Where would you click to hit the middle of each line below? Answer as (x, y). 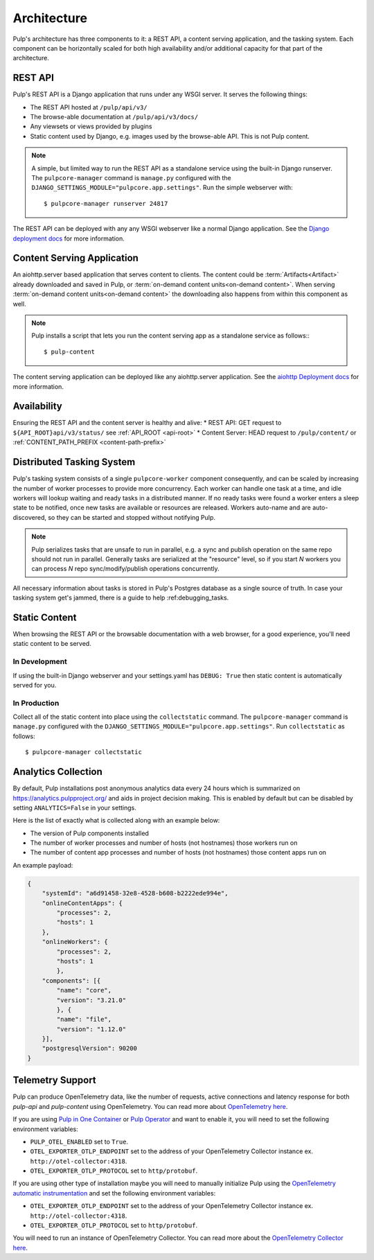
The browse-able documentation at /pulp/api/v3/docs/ (114, 117)
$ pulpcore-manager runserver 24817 (106, 203)
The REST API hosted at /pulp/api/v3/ (89, 107)
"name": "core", (84, 990)
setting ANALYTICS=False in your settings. (74, 807)
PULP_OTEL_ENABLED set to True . (79, 1141)
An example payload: (43, 865)
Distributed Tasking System (74, 462)
